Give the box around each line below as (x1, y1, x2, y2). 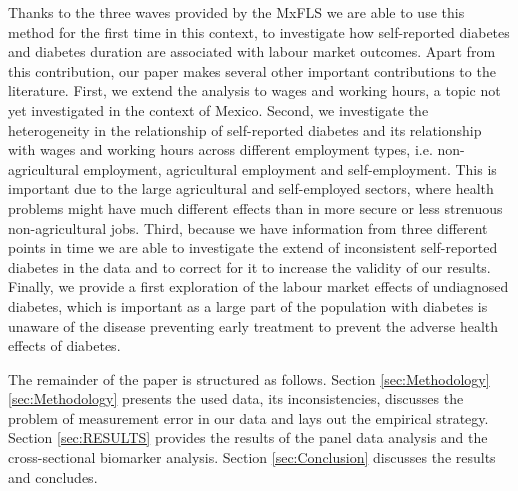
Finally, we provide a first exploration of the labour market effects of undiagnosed (8, 276, 509, 297)
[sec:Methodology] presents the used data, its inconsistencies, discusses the (8, 388, 464, 409)
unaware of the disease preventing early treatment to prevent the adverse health (8, 315, 499, 336)
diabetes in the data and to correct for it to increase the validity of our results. (8, 256, 491, 277)
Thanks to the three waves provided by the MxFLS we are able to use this (8, 2, 465, 22)
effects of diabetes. (8, 335, 121, 356)
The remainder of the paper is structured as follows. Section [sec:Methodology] (8, 368, 490, 389)
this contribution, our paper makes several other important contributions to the (8, 60, 496, 81)
